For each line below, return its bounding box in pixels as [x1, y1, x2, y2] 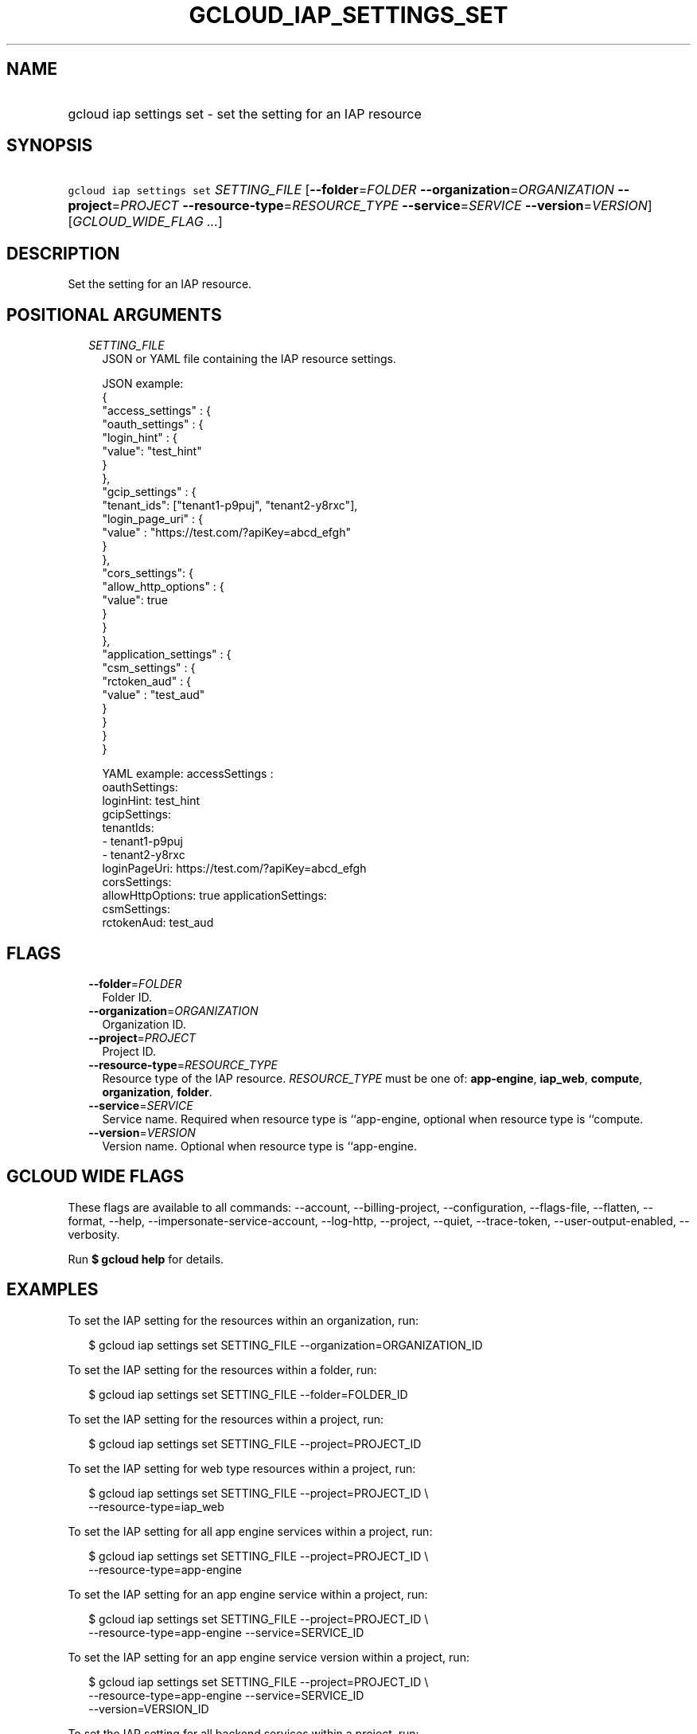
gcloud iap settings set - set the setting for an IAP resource [68, 105, 422, 122]
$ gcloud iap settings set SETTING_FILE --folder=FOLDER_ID [88, 1387, 408, 1401]
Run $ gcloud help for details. [68, 1252, 224, 1266]
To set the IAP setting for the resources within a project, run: [68, 1412, 384, 1426]
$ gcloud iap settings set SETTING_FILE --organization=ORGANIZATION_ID [88, 1338, 483, 1352]
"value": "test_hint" [102, 444, 202, 459]
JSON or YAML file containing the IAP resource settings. [102, 352, 396, 366]
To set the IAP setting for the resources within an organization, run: [68, 1313, 419, 1327]
